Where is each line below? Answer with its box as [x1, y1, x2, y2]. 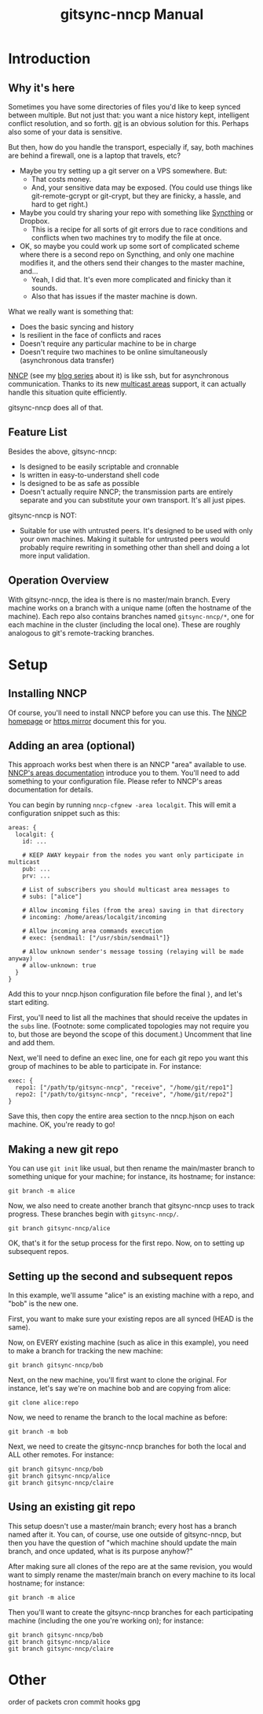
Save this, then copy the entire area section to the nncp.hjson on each [8, 1111, 235, 1121]
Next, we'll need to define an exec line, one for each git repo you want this [8, 1053, 249, 1063]
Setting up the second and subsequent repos [8, 1270, 233, 1283]
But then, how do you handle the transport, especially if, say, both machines [8, 143, 254, 151]
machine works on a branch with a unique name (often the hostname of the [8, 603, 252, 612]
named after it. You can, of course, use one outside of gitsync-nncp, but [8, 1530, 242, 1539]
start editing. [8, 998, 49, 1007]
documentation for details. [8, 785, 93, 795]
